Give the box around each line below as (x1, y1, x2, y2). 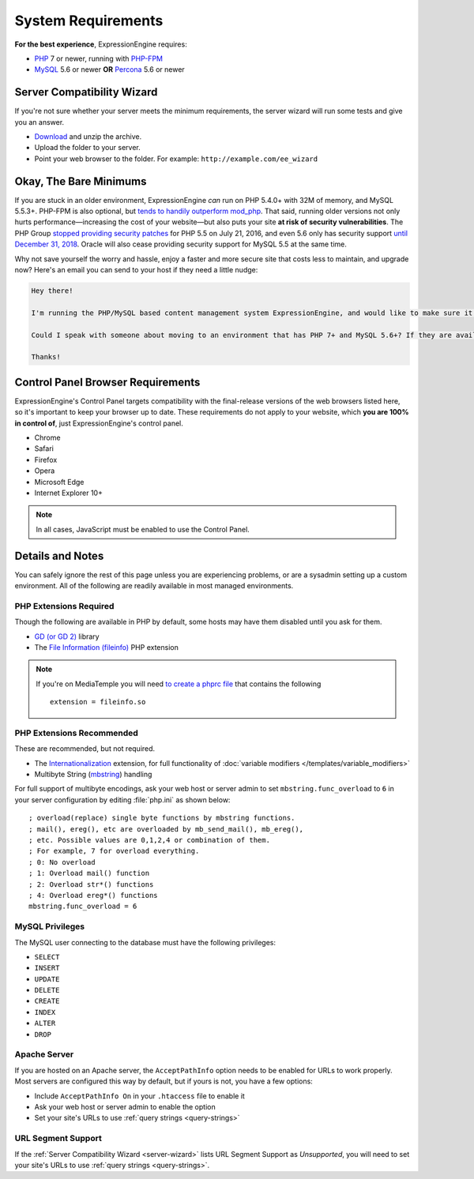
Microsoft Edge (34, 477, 85, 486)
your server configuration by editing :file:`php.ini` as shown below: (14, 794, 231, 805)
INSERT (34, 963, 60, 973)
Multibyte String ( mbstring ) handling (34, 770, 152, 779)
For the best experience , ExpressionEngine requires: (14, 39, 187, 49)
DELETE (34, 986, 60, 995)
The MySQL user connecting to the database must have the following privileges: (14, 937, 276, 947)
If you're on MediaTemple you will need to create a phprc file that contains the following (36, 679, 322, 689)
